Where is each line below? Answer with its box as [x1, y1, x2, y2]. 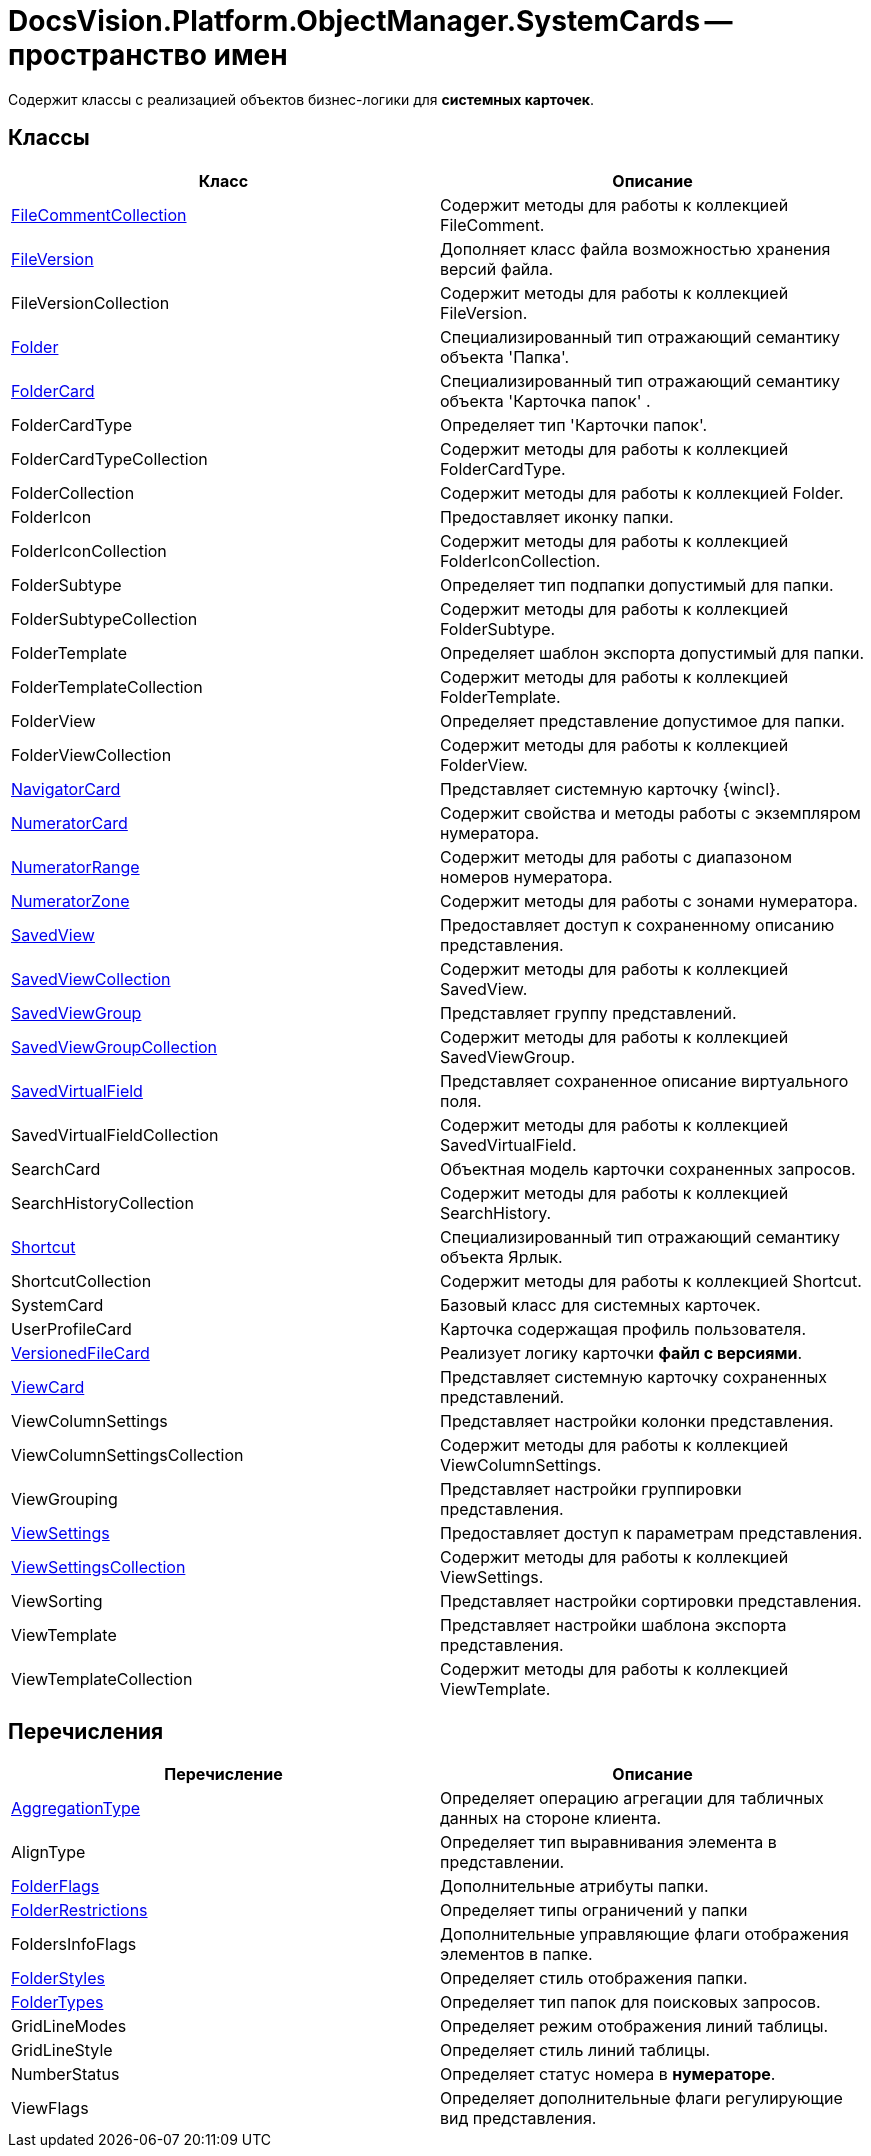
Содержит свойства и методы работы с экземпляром [440, 802, 861, 823]
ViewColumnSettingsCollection [11, 1444, 244, 1465]
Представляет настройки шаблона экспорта [440, 1614, 787, 1635]
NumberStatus [11, 2064, 120, 2085]
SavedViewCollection [11, 968, 171, 989]
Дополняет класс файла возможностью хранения [440, 238, 831, 259]
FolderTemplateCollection [11, 676, 203, 697]
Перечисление [164, 1764, 283, 1785]
